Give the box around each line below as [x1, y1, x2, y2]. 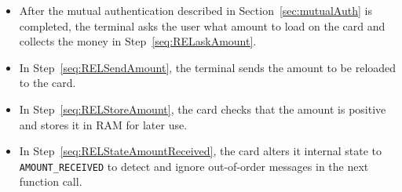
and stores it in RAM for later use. [19, 116, 188, 132]
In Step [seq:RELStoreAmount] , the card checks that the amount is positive [19, 100, 386, 117]
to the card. [19, 74, 76, 91]
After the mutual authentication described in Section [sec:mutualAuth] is [19, 2, 372, 18]
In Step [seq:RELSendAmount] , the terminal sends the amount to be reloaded [19, 59, 397, 75]
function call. [19, 173, 82, 190]
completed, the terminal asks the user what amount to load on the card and [19, 17, 386, 34]
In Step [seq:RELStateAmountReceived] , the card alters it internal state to [19, 143, 382, 159]
